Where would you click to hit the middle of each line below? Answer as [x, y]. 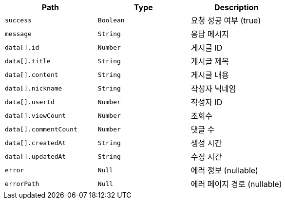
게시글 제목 [210, 61]
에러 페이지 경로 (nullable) [236, 184]
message [18, 34]
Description [236, 7]
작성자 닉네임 [213, 89]
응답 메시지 [210, 34]
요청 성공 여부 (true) [226, 20]
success [18, 20]
